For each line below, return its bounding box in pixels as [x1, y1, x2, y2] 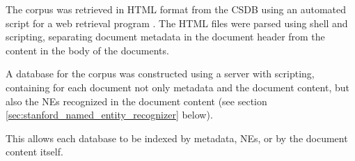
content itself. [6, 144, 63, 159]
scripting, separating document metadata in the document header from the [6, 29, 325, 44]
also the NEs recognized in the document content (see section [6, 93, 267, 108]
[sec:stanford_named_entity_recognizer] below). [6, 107, 213, 122]
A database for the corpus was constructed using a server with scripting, [6, 66, 315, 81]
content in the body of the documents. [6, 43, 169, 57]
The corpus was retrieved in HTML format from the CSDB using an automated [6, 2, 347, 16]
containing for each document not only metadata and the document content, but [6, 79, 349, 94]
